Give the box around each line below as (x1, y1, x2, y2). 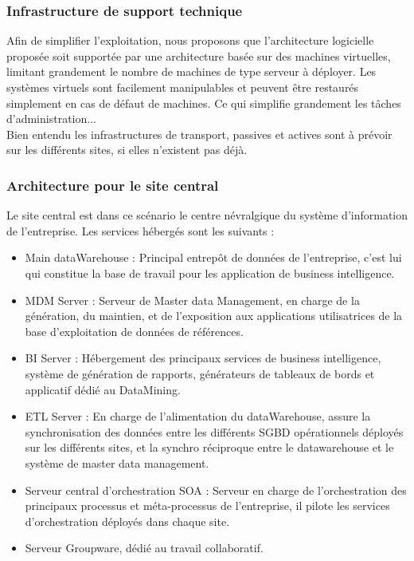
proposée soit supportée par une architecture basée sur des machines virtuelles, (6, 47, 391, 64)
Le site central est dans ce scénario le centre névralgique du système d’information (6, 207, 408, 223)
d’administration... (6, 110, 96, 127)
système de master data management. (25, 454, 209, 471)
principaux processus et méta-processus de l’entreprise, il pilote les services (25, 497, 390, 514)
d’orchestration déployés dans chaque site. (25, 512, 230, 529)
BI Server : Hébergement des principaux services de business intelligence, (25, 350, 381, 366)
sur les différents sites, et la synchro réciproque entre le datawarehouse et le (25, 439, 394, 456)
